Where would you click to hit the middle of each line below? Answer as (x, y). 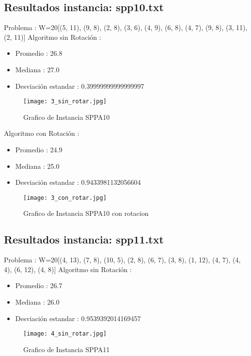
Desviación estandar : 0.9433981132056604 (78, 182)
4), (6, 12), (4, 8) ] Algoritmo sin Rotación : (68, 269)
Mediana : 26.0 (37, 302)
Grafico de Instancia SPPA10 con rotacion (86, 213)
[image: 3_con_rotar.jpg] (65, 198)
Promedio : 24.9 (39, 150)
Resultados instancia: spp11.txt (84, 239)
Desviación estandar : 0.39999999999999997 (80, 86)
